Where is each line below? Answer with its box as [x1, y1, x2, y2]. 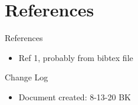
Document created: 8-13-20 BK [18, 90, 131, 103]
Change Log [5, 71, 48, 83]
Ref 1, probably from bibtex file [18, 51, 133, 63]
